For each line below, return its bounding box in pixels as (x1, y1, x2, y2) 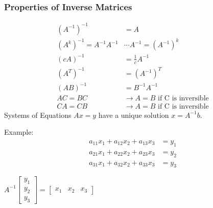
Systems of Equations (4, 109, 72, 120)
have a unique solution (98, 109, 169, 120)
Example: (4, 127, 34, 137)
